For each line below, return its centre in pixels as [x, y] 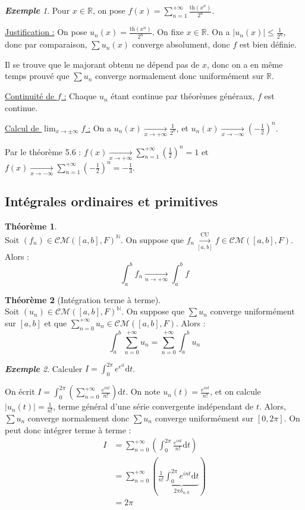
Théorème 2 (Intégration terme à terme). [83, 299]
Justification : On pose [46, 32]
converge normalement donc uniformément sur [180, 76]
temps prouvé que [37, 76]
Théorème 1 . [31, 226]
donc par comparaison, [46, 44]
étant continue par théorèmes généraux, [183, 96]
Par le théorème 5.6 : [43, 151]
